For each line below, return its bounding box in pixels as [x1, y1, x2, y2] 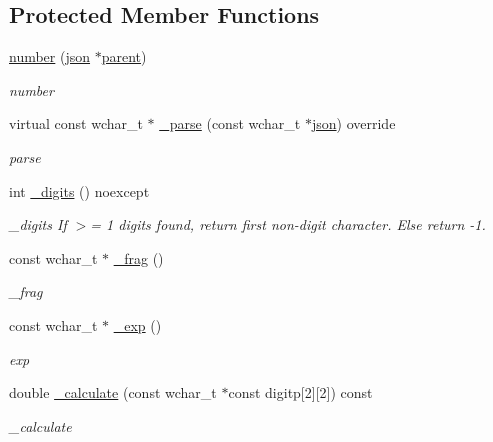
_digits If [9, 214, 67, 235]
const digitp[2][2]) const [228, 382, 373, 403]
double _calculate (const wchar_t [9, 382, 217, 403]
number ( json [9, 46, 91, 67]
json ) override [311, 113, 396, 134]
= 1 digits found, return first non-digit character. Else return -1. [90, 214, 486, 235]
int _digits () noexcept [9, 180, 150, 201]
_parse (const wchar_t [159, 113, 301, 134]
